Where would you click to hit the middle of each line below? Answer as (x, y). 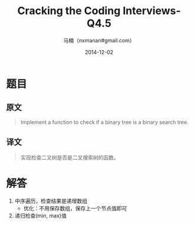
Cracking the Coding (69, 11)
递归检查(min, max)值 (40, 216)
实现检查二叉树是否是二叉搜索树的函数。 (70, 157)
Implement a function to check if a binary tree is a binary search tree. (104, 122)
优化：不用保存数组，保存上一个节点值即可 (75, 208)
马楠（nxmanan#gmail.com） (99, 40)
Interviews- (152, 11)
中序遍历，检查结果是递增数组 (51, 201)
